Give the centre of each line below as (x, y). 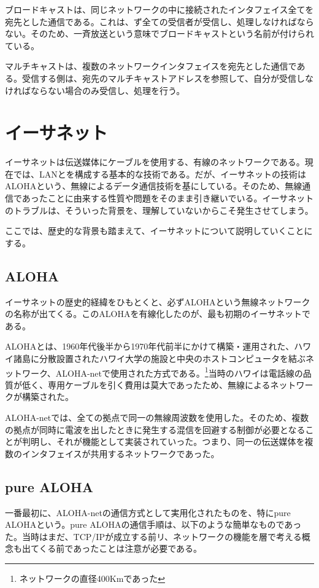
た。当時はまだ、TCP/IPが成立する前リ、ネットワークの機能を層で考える (153, 536)
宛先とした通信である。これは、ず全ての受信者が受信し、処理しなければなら (159, 21)
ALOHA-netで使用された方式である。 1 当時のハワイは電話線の (179, 372)
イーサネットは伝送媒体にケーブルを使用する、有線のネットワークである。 (155, 162)
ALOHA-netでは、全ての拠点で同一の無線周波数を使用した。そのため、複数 (157, 417)
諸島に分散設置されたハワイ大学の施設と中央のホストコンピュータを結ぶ (159, 359)
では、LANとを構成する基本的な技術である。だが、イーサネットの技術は (160, 174)
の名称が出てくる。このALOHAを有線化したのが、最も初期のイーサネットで (158, 314)
